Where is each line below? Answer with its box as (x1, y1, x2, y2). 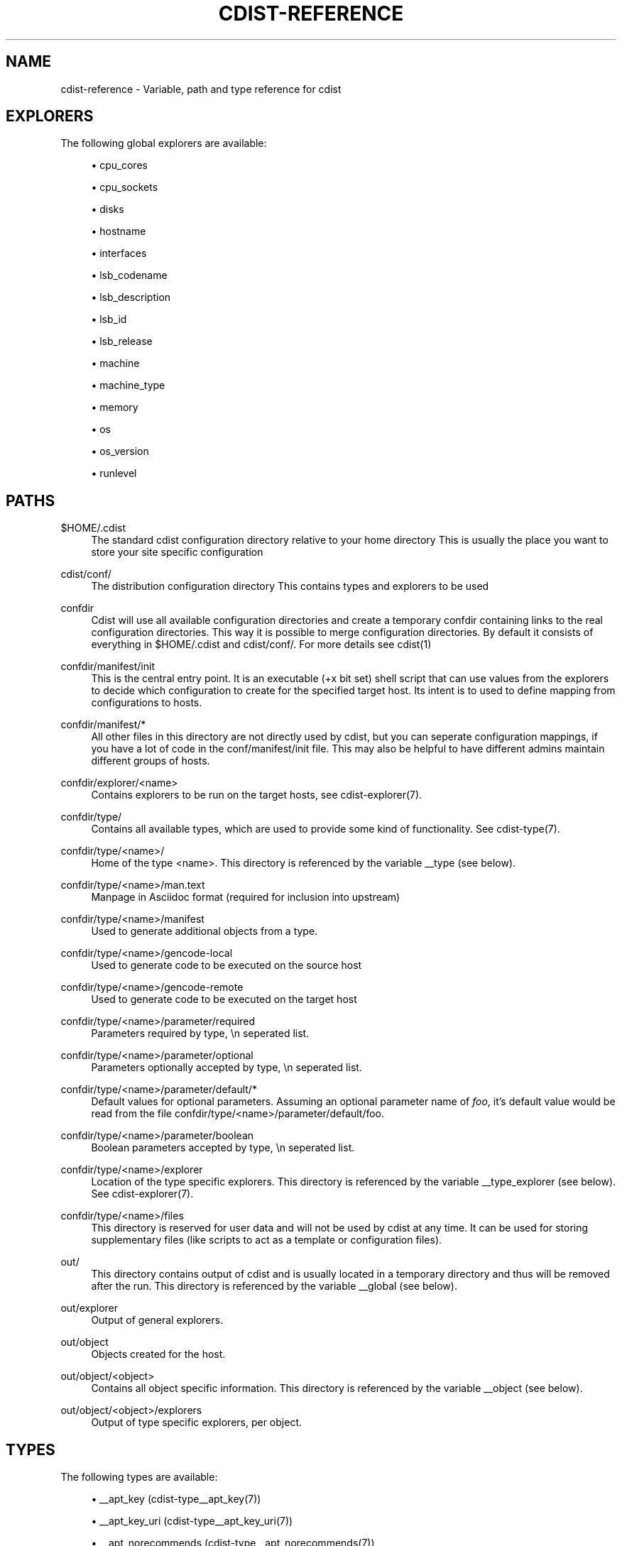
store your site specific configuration (91, 546, 263, 559)
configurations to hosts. (91, 696, 202, 709)
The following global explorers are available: (60, 137, 267, 150)
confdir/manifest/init (60, 660, 155, 673)
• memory (91, 401, 138, 414)
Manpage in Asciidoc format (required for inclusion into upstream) (91, 891, 400, 904)
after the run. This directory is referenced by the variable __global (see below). (91, 1280, 457, 1293)
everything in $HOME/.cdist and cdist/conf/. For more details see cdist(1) (91, 638, 432, 651)
